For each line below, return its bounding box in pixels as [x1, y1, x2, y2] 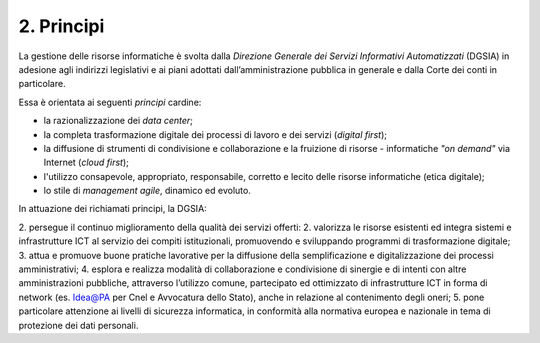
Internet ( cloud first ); [43, 156, 130, 169]
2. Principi [18, 15, 105, 37]
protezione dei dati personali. [18, 319, 139, 331]
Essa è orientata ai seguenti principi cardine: [18, 96, 202, 108]
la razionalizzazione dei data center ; [43, 115, 194, 127]
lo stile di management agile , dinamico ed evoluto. [43, 185, 252, 197]
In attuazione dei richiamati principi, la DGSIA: [18, 203, 207, 215]
